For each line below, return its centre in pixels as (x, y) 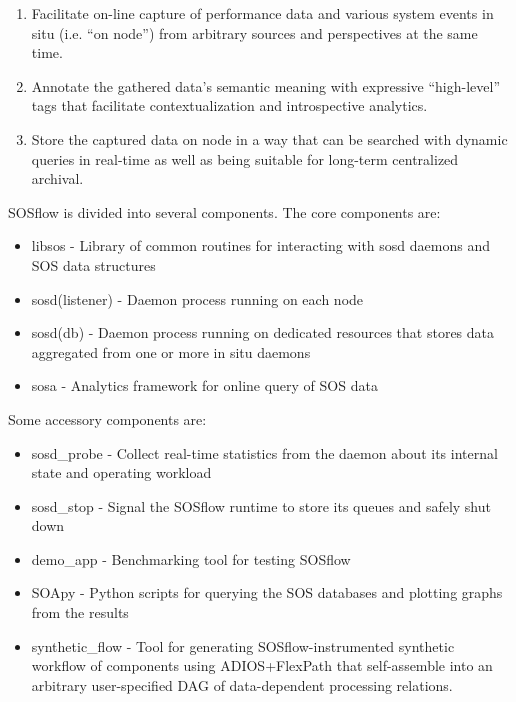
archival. (57, 178)
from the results (80, 612)
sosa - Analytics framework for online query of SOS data (204, 385)
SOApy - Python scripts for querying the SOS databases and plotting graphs (267, 592)
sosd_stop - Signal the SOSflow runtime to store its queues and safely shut (261, 505)
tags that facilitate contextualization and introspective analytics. (229, 105)
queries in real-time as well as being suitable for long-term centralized (245, 158)
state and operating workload (121, 472)
